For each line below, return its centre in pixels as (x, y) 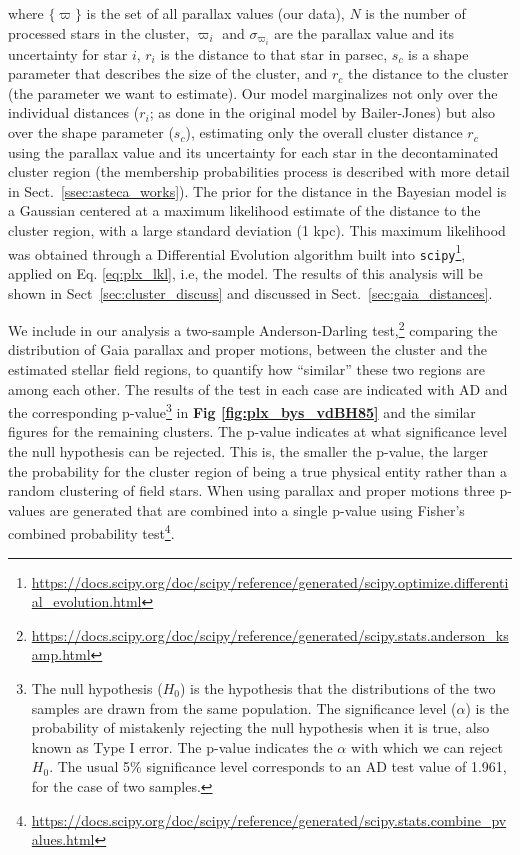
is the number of (415, 13)
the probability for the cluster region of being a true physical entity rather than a (258, 470)
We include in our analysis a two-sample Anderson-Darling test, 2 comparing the (253, 328)
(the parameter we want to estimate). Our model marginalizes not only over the (253, 92)
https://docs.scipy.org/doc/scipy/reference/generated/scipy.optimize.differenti (270, 581)
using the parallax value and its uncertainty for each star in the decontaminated (253, 151)
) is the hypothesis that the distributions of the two (337, 688)
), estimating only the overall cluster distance (324, 132)
